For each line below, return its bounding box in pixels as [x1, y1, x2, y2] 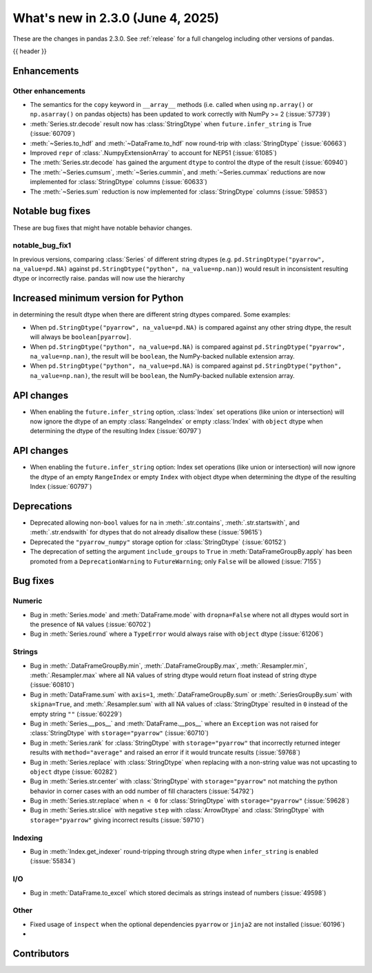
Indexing [12, 833, 43, 843]
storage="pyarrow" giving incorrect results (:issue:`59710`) [30, 816, 205, 824]
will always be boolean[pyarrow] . [30, 333, 132, 341]
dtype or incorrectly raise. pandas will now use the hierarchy [12, 274, 185, 283]
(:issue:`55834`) [30, 857, 76, 865]
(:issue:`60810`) [30, 681, 75, 689]
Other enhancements [12, 86, 86, 96]
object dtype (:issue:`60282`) [30, 768, 117, 776]
